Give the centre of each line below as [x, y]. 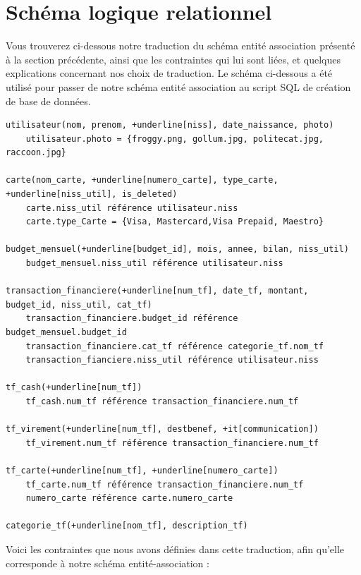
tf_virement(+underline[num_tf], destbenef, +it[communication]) [162, 429]
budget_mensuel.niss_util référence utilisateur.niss [154, 264]
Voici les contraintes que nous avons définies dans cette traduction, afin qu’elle [175, 549]
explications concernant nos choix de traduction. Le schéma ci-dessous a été [169, 73]
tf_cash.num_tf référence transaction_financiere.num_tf [162, 401]
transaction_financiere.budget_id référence [132, 319]
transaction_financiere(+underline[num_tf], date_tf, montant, [157, 291]
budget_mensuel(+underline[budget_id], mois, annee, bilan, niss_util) [177, 249]
